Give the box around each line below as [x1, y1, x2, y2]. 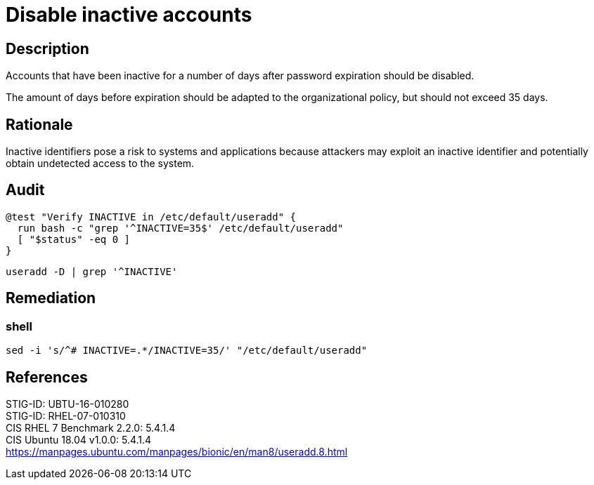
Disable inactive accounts [6, 3, 252, 27]
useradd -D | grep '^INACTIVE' [6, 265, 178, 277]
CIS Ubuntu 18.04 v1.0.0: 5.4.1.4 [6, 433, 152, 446]
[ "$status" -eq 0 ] [17, 233, 131, 245]
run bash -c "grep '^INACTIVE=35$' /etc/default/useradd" [17, 222, 344, 234]
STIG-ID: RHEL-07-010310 [6, 409, 126, 422]
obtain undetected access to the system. [6, 157, 195, 170]
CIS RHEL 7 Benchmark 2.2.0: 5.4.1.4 [6, 421, 176, 434]
